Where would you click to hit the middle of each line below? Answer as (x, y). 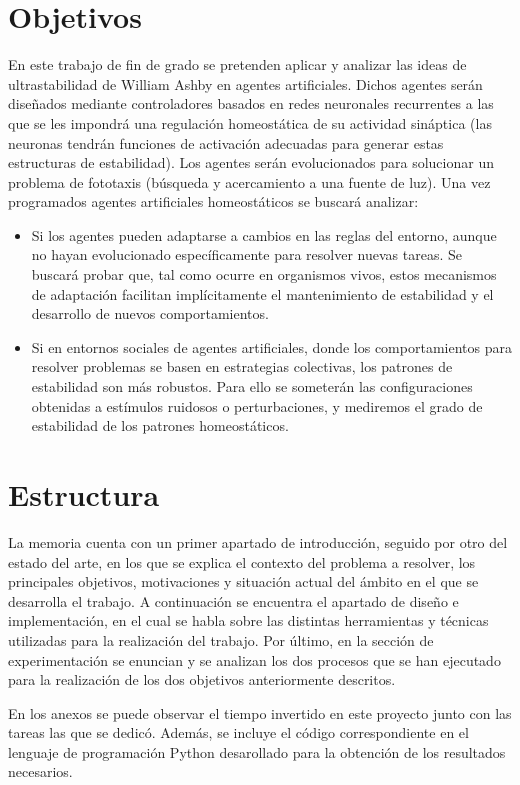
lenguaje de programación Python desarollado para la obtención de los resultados (257, 751)
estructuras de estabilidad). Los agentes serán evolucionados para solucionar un (251, 162)
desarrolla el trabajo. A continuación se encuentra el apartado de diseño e (233, 600)
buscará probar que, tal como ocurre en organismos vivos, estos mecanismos (264, 274)
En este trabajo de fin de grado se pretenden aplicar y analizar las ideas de (237, 64)
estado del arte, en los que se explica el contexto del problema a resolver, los (242, 561)
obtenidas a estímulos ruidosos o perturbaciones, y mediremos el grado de (257, 405)
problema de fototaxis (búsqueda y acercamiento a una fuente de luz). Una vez (249, 181)
